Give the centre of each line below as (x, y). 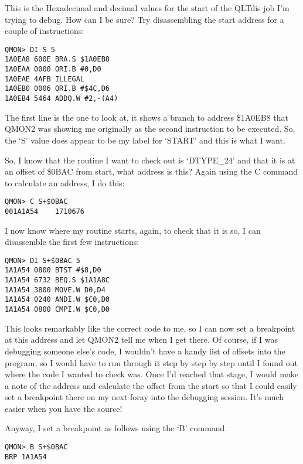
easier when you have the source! (64, 408)
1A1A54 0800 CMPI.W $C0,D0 (57, 310)
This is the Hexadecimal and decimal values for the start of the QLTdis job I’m (147, 8)
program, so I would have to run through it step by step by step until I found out (151, 362)
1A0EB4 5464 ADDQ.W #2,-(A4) (62, 99)
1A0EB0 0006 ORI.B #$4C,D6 (57, 89)
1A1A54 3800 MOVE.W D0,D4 (55, 290)
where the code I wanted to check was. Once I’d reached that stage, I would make (152, 374)
